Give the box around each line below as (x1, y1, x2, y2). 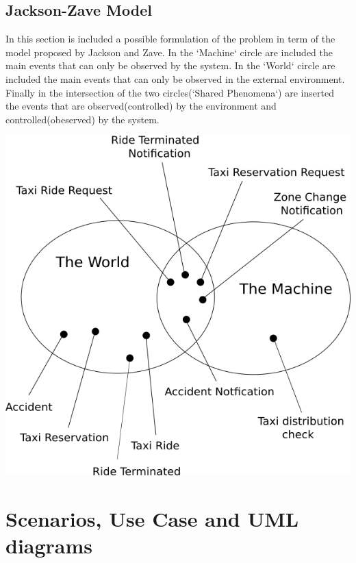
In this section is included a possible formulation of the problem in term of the (5, 32, 335, 46)
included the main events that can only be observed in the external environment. (5, 71, 345, 86)
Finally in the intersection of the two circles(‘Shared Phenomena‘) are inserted (5, 85, 334, 99)
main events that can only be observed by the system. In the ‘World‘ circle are (5, 58, 335, 73)
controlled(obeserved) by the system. (5, 112, 160, 126)
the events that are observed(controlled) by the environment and (5, 99, 277, 113)
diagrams (5, 531, 93, 560)
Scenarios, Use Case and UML (5, 504, 299, 532)
